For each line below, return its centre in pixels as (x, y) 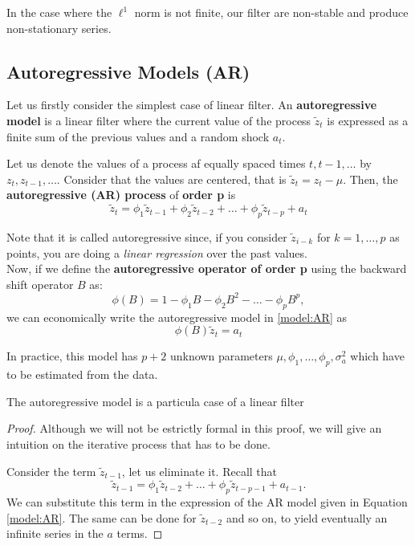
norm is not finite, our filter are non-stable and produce (271, 12)
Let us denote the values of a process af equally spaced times (156, 163)
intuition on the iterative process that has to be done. (138, 444)
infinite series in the (55, 533)
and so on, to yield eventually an (307, 517)
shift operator (40, 284)
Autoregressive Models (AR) (128, 71)
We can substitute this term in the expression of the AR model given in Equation (207, 502)
